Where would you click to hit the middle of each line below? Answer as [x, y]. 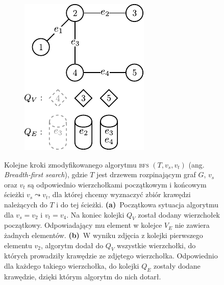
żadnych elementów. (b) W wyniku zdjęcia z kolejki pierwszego [104, 235]
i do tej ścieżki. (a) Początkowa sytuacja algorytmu [138, 204]
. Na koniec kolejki [95, 214]
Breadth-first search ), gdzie [46, 174]
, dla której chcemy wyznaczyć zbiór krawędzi [119, 194]
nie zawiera [192, 225]
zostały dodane [177, 265]
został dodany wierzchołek [179, 214]
